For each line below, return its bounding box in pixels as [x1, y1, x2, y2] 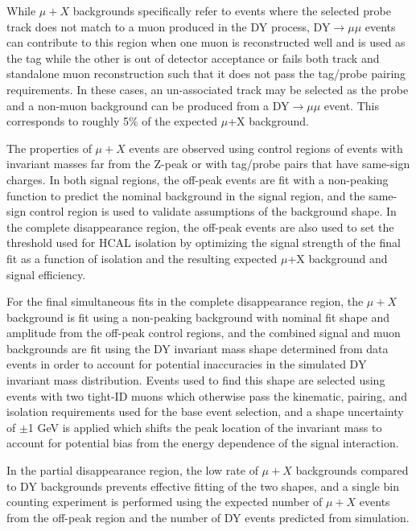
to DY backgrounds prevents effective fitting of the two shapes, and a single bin [6, 477, 399, 494]
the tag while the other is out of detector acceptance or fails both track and [6, 49, 380, 66]
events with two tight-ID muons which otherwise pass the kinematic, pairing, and [6, 387, 408, 404]
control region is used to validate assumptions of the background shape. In [29, 203, 397, 220]
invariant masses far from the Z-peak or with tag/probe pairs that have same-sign [6, 155, 410, 172]
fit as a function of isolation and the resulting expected [6, 249, 278, 266]
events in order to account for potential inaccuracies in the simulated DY [6, 356, 367, 373]
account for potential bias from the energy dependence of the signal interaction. [6, 434, 399, 451]
